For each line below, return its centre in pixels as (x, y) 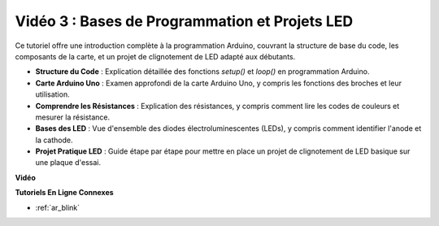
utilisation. (52, 94)
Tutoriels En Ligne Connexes (64, 193)
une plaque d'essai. (68, 163)
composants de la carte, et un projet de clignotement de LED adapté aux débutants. (155, 56)
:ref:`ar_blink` (58, 207)
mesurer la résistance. (73, 117)
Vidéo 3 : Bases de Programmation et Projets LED (184, 21)
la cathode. (54, 140)
